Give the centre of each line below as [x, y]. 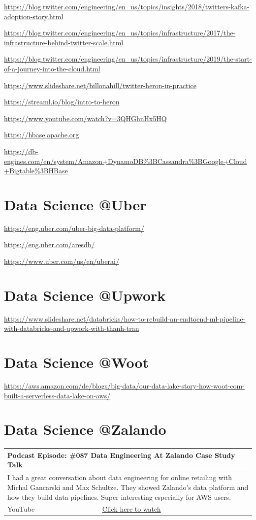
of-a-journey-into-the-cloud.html [52, 68]
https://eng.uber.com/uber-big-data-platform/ [74, 228]
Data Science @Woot [77, 362]
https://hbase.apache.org [42, 135]
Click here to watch [131, 509]
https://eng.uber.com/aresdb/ [49, 244]
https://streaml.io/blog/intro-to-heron [62, 102]
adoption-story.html [34, 16]
